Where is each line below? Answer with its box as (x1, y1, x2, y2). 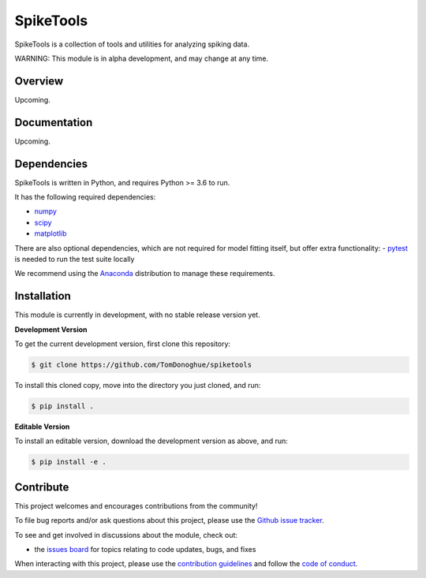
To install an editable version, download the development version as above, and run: (14, 436, 288, 446)
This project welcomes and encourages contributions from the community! (14, 501, 258, 510)
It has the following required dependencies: (14, 192, 156, 202)
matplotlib (34, 229, 67, 238)
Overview (14, 74, 64, 88)
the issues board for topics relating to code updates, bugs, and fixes (34, 545, 256, 554)
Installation (14, 289, 71, 303)
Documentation (14, 115, 93, 129)
